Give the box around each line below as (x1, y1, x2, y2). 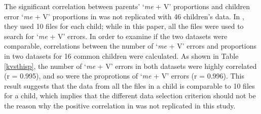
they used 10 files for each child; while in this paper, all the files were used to (4, 21, 244, 31)
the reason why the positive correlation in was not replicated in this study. (4, 100, 236, 110)
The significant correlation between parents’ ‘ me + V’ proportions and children (4, 1, 250, 11)
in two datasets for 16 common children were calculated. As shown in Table (4, 50, 239, 61)
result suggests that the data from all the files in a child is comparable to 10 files (4, 80, 255, 91)
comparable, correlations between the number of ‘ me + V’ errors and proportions (4, 41, 257, 51)
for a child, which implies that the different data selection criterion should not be (4, 90, 256, 101)
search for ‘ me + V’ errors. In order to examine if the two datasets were (4, 30, 228, 41)
